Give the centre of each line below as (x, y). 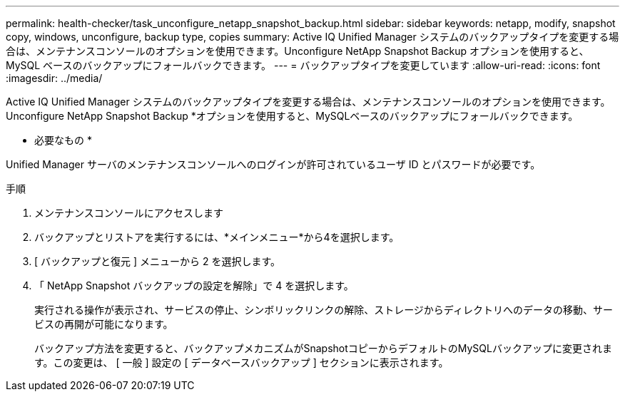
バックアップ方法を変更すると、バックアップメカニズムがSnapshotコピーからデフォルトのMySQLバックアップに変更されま (323, 348)
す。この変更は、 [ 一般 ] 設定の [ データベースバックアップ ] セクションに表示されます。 (242, 362)
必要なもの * (63, 140)
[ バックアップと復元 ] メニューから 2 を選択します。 (158, 261)
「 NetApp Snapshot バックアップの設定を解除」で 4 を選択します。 (194, 285)
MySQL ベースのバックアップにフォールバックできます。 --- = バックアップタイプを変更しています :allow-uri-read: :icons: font (303, 65)
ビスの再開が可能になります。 (104, 324)
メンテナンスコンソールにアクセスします (129, 213)
